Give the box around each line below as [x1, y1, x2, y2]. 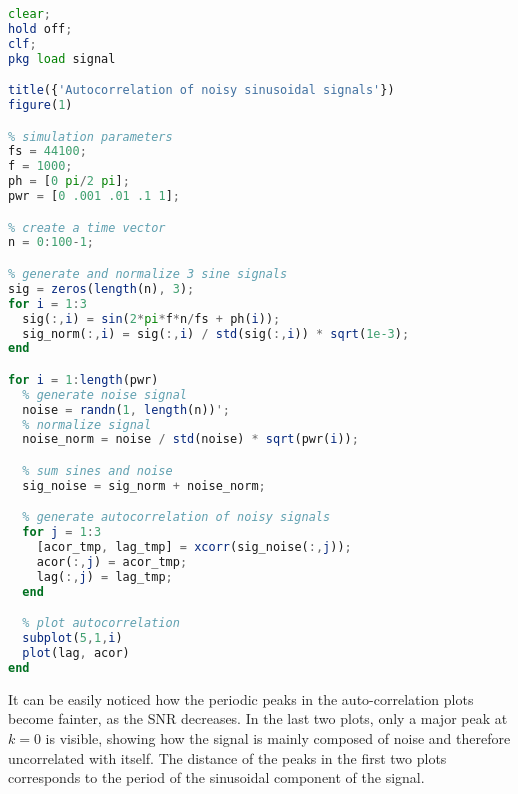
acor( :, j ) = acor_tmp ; [36, 554, 188, 569]
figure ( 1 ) [8, 98, 73, 113]
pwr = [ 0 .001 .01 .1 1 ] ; [8, 189, 180, 204]
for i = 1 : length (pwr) [8, 372, 159, 387]
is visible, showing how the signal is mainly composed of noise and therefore [45, 727, 511, 748]
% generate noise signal [22, 387, 187, 402]
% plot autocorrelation [22, 616, 180, 631]
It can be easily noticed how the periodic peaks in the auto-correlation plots [8, 688, 474, 709]
